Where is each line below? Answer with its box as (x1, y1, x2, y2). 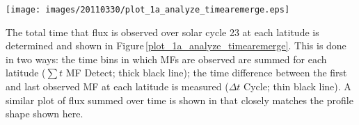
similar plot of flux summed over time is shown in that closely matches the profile (6, 92, 353, 107)
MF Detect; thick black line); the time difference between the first (65, 65, 347, 80)
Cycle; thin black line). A (244, 79, 351, 94)
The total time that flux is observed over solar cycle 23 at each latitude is (6, 24, 319, 39)
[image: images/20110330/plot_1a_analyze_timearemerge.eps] (6, 5, 290, 15)
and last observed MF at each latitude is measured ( (6, 79, 229, 94)
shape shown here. (6, 106, 83, 121)
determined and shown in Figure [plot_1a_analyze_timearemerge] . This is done (6, 38, 346, 53)
